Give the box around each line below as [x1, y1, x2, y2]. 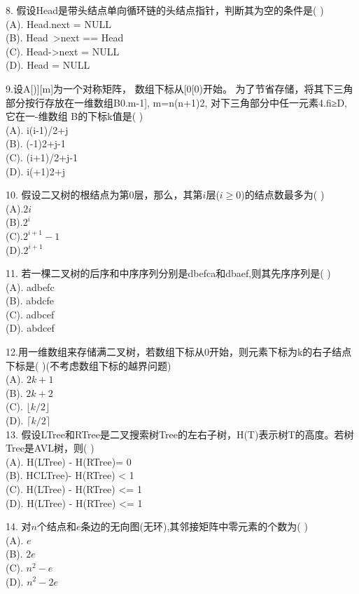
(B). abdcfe [6, 293, 55, 308]
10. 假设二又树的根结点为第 [6, 187, 129, 202]
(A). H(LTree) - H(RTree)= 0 [6, 454, 132, 468]
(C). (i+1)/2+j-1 [6, 149, 78, 164]
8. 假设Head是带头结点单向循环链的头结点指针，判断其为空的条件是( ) [6, 3, 324, 17]
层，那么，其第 [134, 187, 203, 202]
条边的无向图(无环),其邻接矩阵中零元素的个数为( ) [80, 519, 308, 534]
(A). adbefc [6, 279, 55, 294]
